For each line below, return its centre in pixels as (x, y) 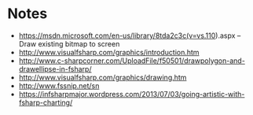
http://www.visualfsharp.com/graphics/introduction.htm (109, 52)
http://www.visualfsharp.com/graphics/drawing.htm (103, 77)
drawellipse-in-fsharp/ (55, 69)
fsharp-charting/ (46, 102)
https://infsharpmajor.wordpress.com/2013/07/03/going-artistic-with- (132, 94)
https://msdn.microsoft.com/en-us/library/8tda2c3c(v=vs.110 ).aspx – (130, 35)
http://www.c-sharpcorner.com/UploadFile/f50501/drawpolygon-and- (132, 61)
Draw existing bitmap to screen (69, 43)
